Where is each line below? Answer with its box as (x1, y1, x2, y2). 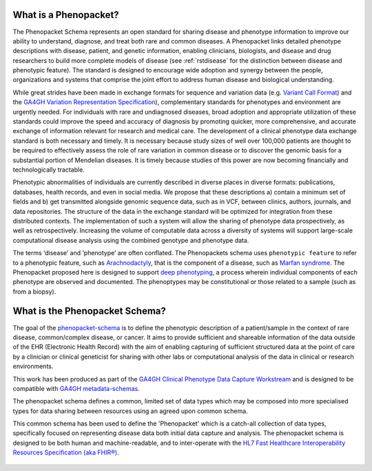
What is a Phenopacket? (12, 9, 120, 21)
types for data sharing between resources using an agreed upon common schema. (12, 407, 248, 415)
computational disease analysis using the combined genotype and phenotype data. (12, 236, 249, 244)
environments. (12, 362, 54, 370)
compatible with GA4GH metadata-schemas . (12, 384, 141, 392)
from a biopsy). (12, 287, 56, 296)
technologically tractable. (12, 166, 85, 174)
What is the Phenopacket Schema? (12, 305, 167, 317)
